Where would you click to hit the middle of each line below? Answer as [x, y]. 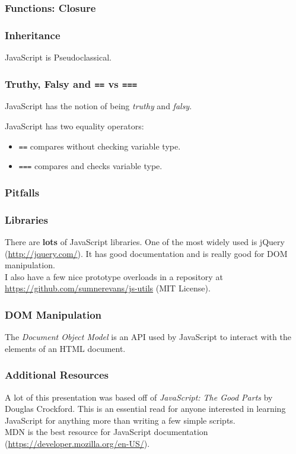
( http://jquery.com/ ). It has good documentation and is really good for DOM [146, 253]
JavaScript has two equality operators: [74, 126]
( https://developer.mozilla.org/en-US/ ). [77, 443]
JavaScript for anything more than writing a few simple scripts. [120, 420]
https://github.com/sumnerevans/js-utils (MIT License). [108, 288]
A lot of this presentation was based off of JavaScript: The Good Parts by [139, 397]
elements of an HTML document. [65, 348]
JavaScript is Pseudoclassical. [58, 57]
